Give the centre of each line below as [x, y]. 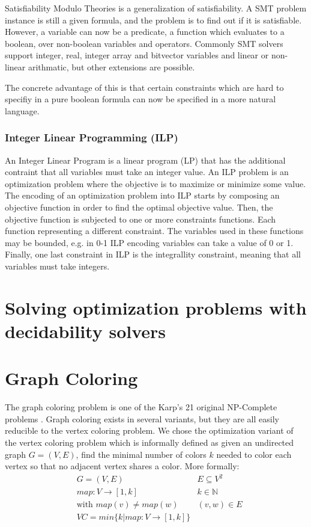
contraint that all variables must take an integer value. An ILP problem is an [147, 172]
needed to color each [254, 454]
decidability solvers [86, 331]
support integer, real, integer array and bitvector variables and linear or [137, 55]
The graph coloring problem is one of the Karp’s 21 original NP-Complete [141, 407]
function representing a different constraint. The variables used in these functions [154, 231]
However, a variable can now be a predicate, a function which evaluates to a [145, 32]
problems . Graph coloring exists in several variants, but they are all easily [142, 418]
